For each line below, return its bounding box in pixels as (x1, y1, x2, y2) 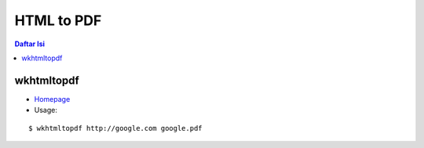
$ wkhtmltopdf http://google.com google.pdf (28, 124, 203, 132)
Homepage (34, 94, 71, 103)
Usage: (34, 106, 58, 115)
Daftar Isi (14, 39, 46, 49)
